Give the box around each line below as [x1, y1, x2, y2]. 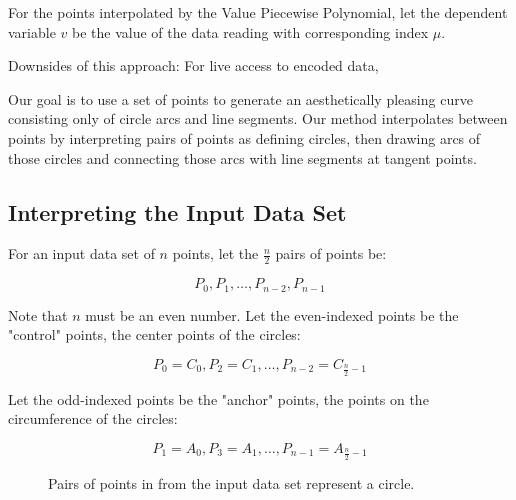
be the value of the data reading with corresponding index [72, 21, 429, 42]
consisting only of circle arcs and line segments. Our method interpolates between [8, 108, 508, 129]
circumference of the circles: [8, 408, 178, 429]
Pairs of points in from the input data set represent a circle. [48, 472, 415, 493]
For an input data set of [8, 243, 155, 264]
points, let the [172, 243, 259, 264]
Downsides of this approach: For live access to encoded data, [8, 55, 379, 76]
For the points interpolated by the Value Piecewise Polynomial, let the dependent [8, 2, 508, 22]
